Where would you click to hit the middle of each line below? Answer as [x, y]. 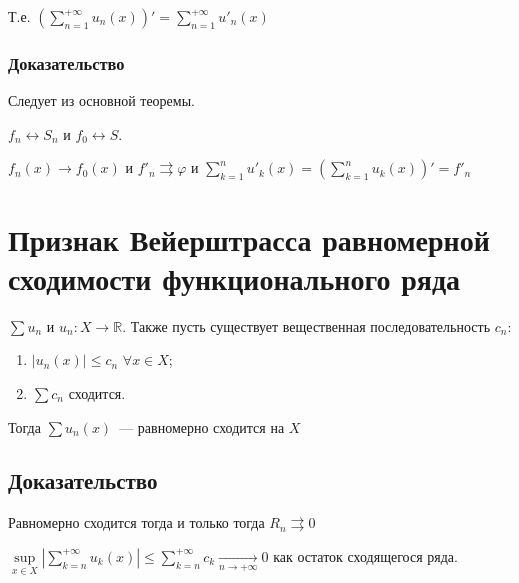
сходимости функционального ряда [234, 277]
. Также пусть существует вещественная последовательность [306, 325]
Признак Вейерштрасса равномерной [249, 238]
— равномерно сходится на [202, 426]
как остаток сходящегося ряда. [365, 555]
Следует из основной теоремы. [101, 100]
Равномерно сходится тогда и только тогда [136, 522]
